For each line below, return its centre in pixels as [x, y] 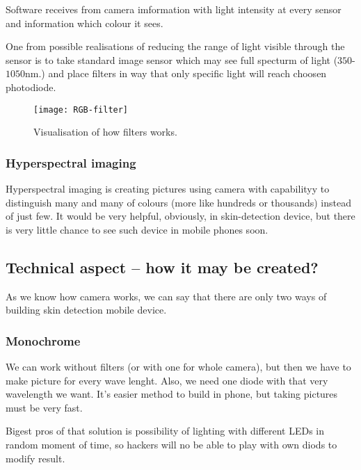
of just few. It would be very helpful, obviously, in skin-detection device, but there [180, 216]
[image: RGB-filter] [81, 110]
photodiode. [31, 87]
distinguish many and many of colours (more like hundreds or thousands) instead [178, 202]
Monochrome [43, 340]
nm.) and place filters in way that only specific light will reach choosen [176, 73]
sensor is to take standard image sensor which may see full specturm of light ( [172, 59]
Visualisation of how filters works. [105, 132]
